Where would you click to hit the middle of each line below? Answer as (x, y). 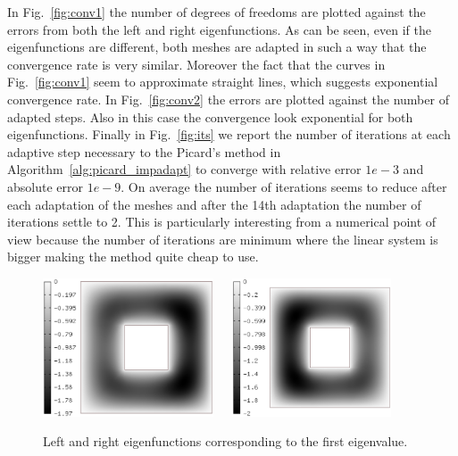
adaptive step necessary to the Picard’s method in (144, 151)
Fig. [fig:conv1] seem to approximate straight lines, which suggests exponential (223, 82)
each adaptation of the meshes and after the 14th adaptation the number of (214, 204)
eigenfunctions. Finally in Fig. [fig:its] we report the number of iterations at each (229, 134)
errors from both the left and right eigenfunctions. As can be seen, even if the (219, 29)
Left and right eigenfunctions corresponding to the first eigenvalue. (225, 441)
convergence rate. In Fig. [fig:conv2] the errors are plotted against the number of (228, 99)
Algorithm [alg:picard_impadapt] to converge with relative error (184, 169)
